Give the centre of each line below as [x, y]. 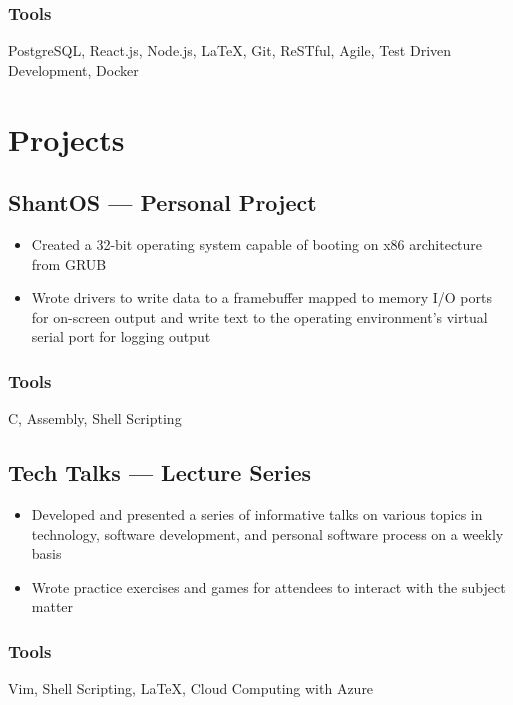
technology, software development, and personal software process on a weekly [267, 533]
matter [52, 606]
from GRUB [69, 263]
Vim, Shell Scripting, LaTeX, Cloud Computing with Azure [191, 688]
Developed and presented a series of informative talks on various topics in [257, 513]
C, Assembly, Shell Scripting [95, 418]
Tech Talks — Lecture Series [160, 472]
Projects [66, 138]
